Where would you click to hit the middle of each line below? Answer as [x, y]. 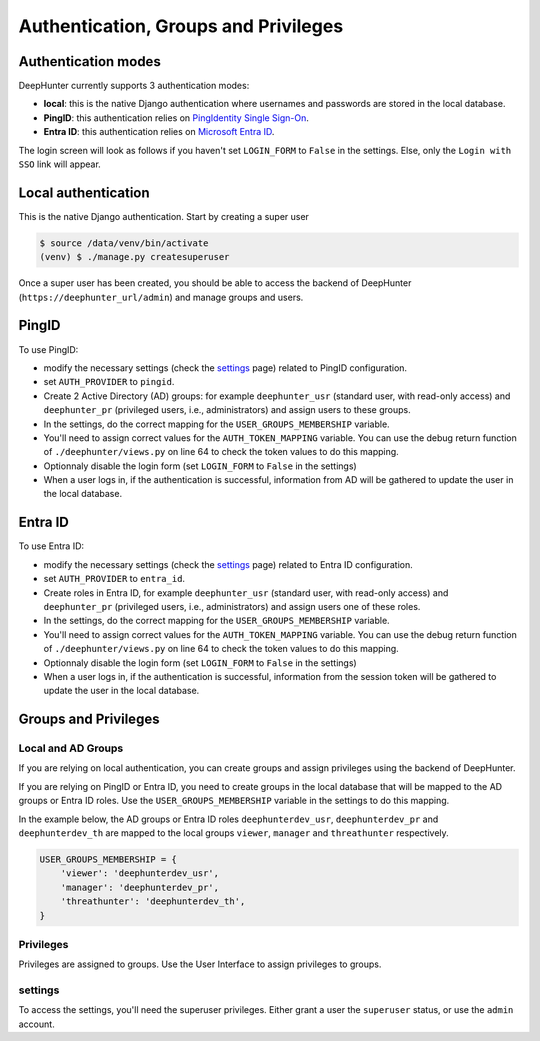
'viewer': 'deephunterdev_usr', [140, 873]
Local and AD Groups [71, 748]
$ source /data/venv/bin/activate [124, 243]
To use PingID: [48, 349]
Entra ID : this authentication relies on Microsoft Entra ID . [159, 132]
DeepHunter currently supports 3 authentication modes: [134, 86]
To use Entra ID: [51, 546]
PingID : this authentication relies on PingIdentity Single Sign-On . [176, 117]
